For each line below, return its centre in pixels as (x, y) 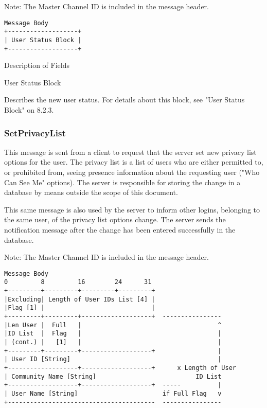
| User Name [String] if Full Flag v (113, 393)
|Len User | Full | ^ (113, 325)
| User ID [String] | (113, 359)
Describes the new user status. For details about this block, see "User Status (124, 100)
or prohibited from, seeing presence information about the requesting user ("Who (132, 172)
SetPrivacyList (35, 132)
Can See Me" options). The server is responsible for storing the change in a (122, 182)
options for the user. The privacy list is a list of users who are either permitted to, (134, 162)
